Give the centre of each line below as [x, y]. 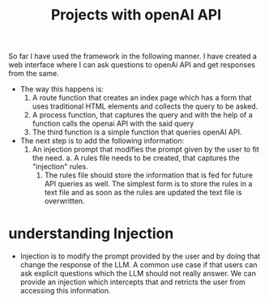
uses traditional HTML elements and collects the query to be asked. [145, 106]
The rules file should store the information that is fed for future [149, 175]
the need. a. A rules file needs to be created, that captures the [136, 158]
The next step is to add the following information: [102, 141]
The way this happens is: [62, 89]
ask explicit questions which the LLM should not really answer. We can [138, 274]
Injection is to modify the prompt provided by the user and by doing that [140, 256]
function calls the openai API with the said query [113, 124]
